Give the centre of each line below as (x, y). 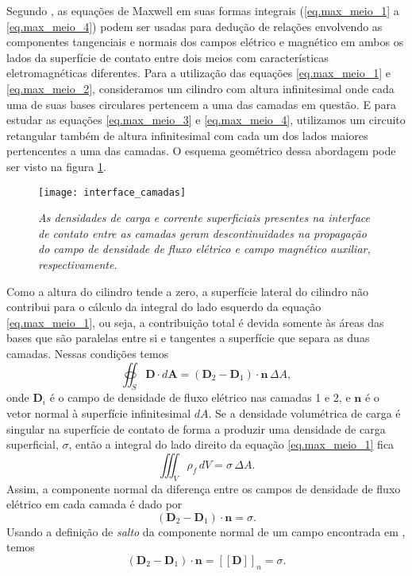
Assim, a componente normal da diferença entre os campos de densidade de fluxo (204, 488)
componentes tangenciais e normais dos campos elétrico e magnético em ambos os (205, 42)
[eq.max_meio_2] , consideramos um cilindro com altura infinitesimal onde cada (200, 88)
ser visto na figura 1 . (56, 166)
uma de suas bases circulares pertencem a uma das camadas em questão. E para (201, 104)
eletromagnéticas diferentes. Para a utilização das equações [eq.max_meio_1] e (198, 73)
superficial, (33, 444)
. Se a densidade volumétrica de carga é (304, 413)
